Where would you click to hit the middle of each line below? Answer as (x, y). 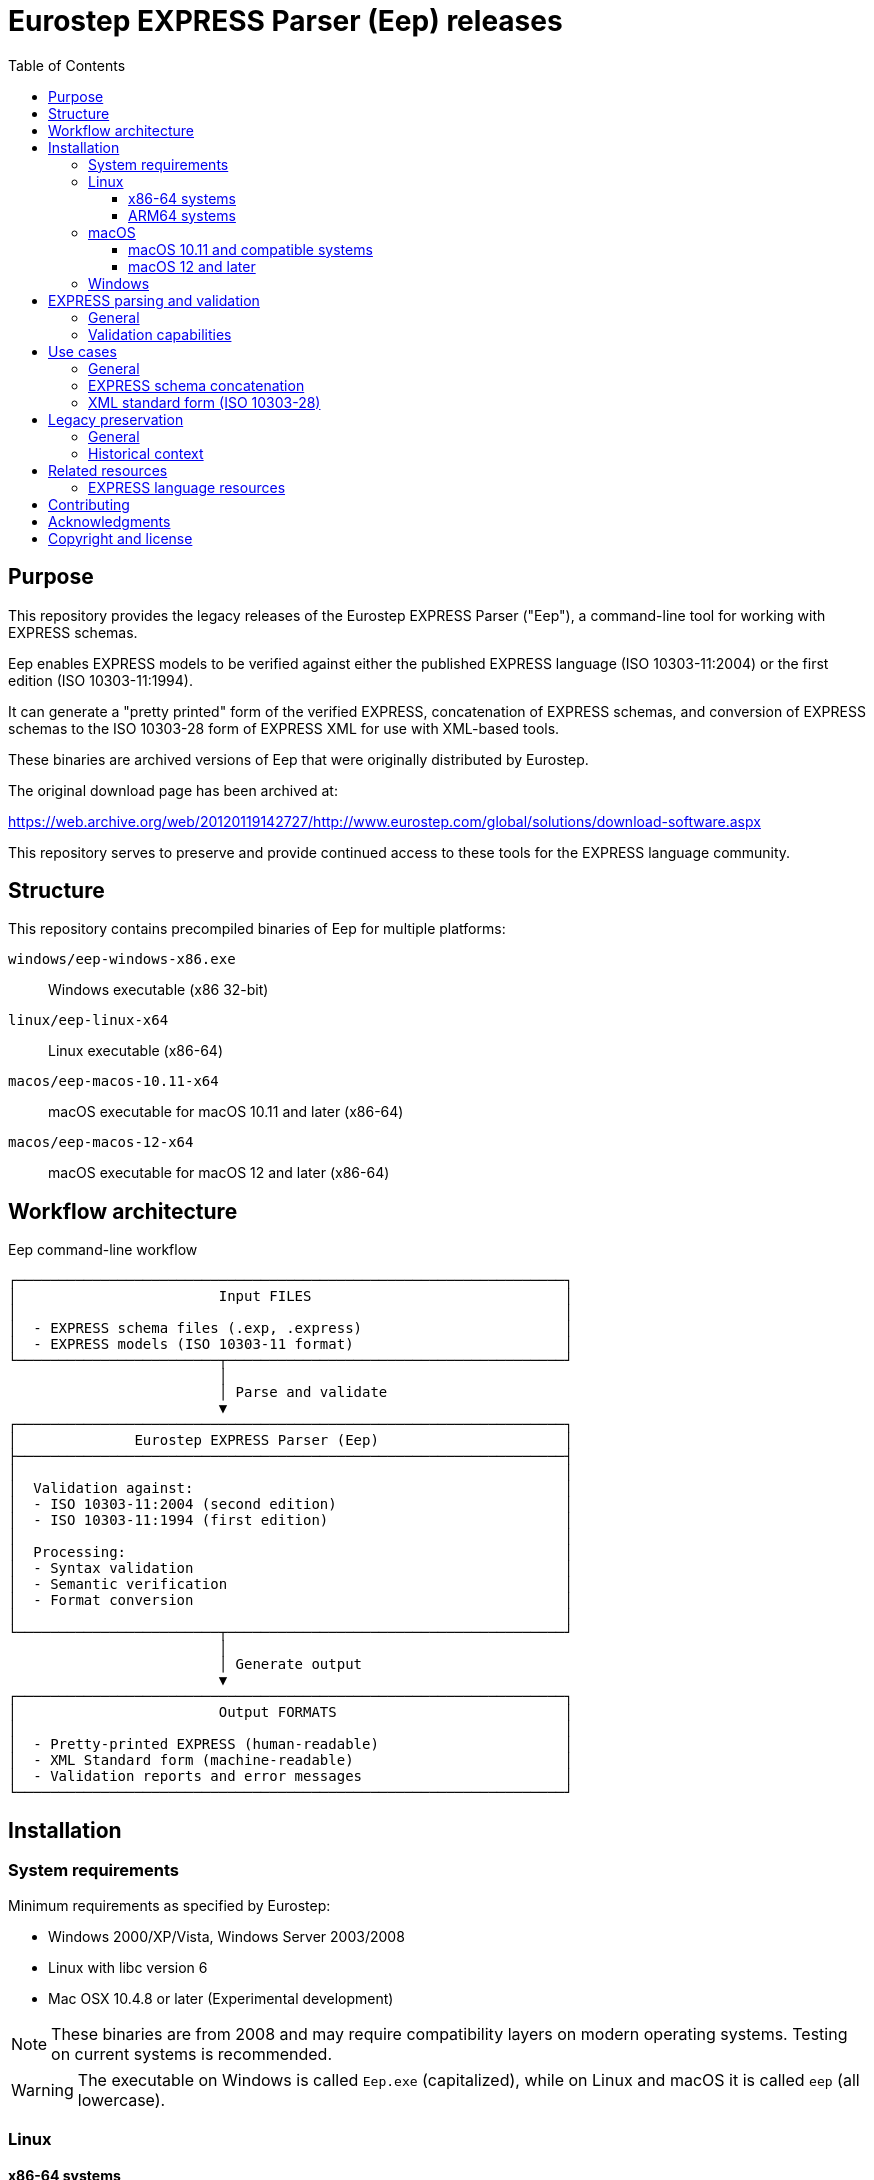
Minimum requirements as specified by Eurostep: (169, 1905)
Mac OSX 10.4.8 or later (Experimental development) (221, 1998)
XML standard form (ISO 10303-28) (204, 402)
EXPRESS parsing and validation (154, 300)
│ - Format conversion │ (290, 1600)
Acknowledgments (109, 521)
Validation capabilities (160, 334)
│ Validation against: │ (290, 1488)
